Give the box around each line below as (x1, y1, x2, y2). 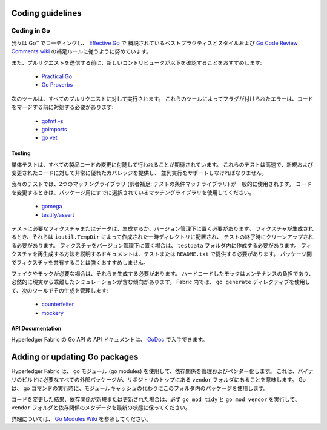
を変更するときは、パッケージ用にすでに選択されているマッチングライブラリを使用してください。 (11, 188, 255, 196)
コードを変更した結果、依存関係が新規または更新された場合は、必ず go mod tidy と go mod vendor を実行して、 (11, 395, 300, 403)
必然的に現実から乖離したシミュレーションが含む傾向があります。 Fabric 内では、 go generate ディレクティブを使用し (11, 279, 311, 286)
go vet (41, 134, 58, 142)
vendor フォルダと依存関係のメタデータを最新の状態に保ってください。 (11, 404, 191, 411)
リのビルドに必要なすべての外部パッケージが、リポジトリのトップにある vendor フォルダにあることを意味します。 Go (11, 376, 306, 383)
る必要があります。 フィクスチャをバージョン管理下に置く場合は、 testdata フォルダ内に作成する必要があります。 (11, 242, 300, 249)
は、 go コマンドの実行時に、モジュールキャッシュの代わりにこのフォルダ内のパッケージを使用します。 (11, 385, 269, 392)
